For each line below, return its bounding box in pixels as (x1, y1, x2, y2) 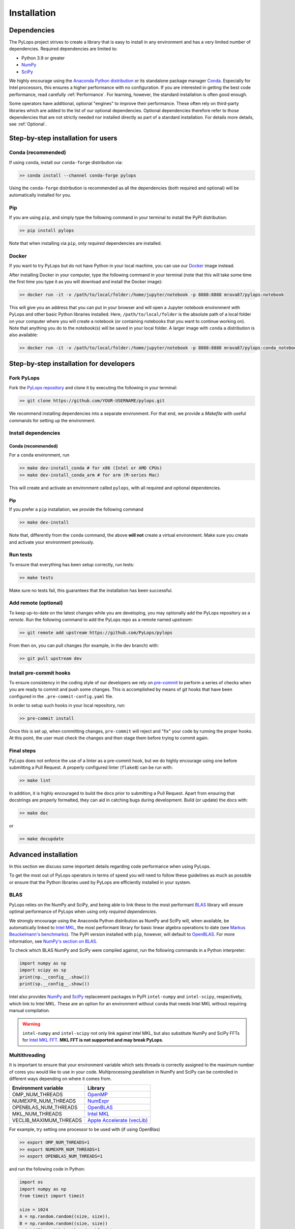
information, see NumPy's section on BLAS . (9, 938, 98, 944)
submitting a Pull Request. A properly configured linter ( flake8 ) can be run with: (9, 764, 173, 770)
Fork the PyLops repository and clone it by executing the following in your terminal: (9, 385, 177, 391)
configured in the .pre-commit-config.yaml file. (9, 693, 114, 699)
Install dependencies (9, 430, 60, 437)
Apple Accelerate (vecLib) (88, 1117, 148, 1124)
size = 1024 (19, 1207, 49, 1212)
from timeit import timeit (19, 1193, 85, 1199)
